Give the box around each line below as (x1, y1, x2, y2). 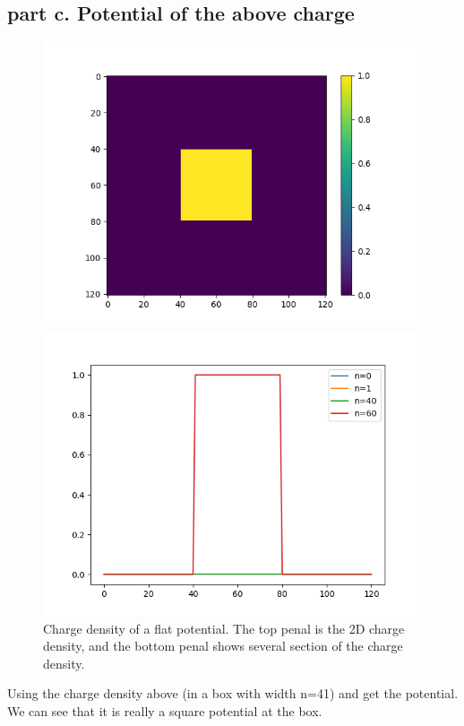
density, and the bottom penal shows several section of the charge (43, 636, 403, 655)
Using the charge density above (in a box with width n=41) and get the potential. (7, 684, 459, 703)
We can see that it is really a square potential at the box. (7, 701, 322, 720)
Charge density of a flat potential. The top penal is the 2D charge (43, 618, 405, 637)
